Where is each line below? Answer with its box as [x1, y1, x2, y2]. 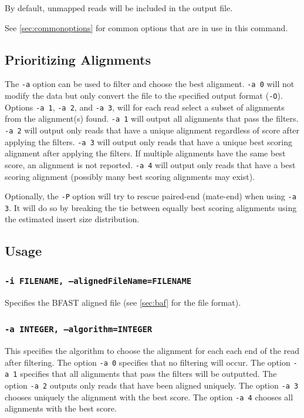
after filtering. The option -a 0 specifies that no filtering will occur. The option [5, 356, 291, 368]
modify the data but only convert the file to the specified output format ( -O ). [5, 89, 283, 102]
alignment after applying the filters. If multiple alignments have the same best [5, 147, 286, 159]
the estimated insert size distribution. [5, 213, 140, 225]
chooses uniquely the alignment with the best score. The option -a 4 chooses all [5, 390, 293, 403]
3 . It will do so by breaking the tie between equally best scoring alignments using [5, 201, 297, 213]
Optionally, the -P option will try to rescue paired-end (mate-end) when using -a [5, 190, 296, 202]
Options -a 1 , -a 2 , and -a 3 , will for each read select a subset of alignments [5, 101, 285, 113]
